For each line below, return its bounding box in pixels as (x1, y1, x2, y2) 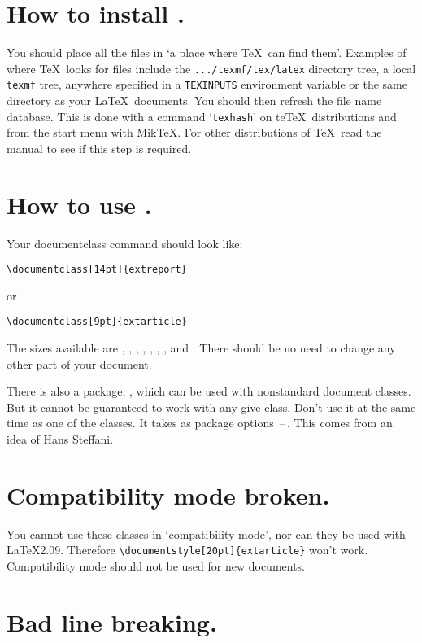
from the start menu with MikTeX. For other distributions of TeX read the (7, 124, 382, 141)
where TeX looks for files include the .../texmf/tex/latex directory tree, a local (7, 59, 416, 77)
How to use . (7, 187, 152, 221)
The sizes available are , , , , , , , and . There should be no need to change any (7, 339, 396, 356)
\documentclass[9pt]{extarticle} (7, 316, 187, 328)
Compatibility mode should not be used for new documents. (7, 558, 306, 575)
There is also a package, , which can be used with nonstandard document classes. (7, 383, 411, 400)
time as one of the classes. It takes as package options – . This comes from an (7, 414, 393, 431)
